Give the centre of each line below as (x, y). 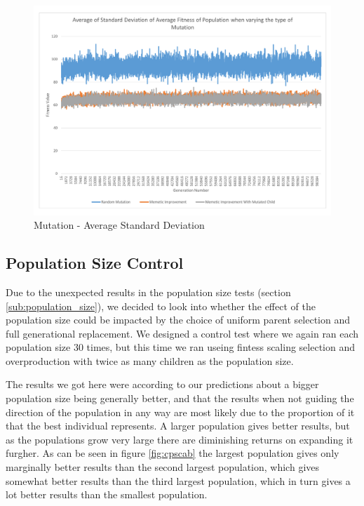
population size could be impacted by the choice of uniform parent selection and (178, 320)
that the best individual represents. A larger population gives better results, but (178, 426)
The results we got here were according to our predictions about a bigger (162, 384)
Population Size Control (95, 263)
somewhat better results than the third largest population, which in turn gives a (178, 480)
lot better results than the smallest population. (107, 494)
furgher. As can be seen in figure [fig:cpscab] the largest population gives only (173, 453)
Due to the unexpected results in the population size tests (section (148, 292)
